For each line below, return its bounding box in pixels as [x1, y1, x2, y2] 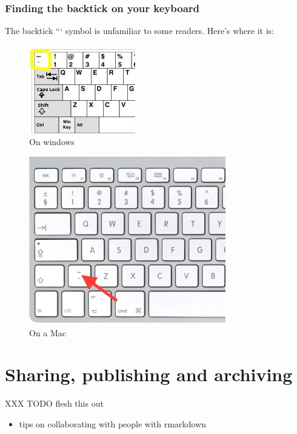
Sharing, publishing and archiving [5, 362, 293, 387]
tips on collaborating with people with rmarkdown [19, 417, 207, 430]
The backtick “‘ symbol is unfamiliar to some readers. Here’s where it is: [5, 24, 274, 37]
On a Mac [29, 326, 67, 339]
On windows [29, 135, 75, 148]
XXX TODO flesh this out [5, 397, 104, 410]
